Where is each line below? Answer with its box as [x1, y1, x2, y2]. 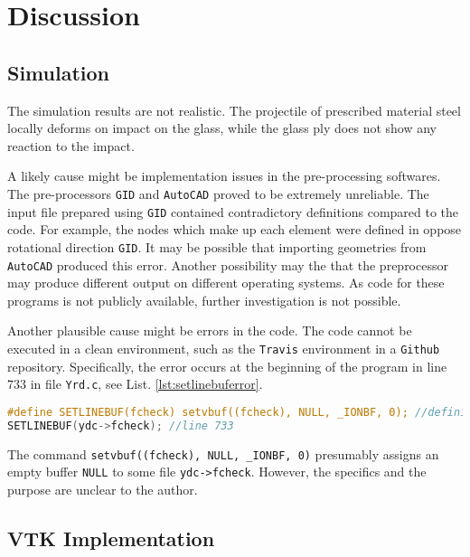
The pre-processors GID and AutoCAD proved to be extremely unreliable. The [7, 184, 429, 203]
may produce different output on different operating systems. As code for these [7, 273, 445, 292]
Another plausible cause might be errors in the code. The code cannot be [7, 321, 412, 340]
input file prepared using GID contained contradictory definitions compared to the [7, 202, 459, 221]
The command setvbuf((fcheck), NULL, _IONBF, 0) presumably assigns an [7, 444, 439, 463]
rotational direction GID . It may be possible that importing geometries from [7, 237, 427, 256]
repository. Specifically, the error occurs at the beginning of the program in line [7, 356, 447, 375]
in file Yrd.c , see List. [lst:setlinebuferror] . [30, 374, 263, 393]
